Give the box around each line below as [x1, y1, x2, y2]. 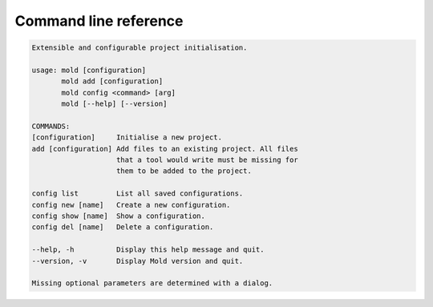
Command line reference [14, 12, 184, 30]
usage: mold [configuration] [31, 65, 147, 75]
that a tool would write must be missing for [116, 156, 298, 164]
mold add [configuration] [61, 77, 164, 86]
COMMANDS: [31, 121, 71, 131]
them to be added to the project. [116, 167, 252, 176]
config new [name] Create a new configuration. [31, 200, 231, 209]
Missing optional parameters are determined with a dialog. [31, 279, 273, 288]
